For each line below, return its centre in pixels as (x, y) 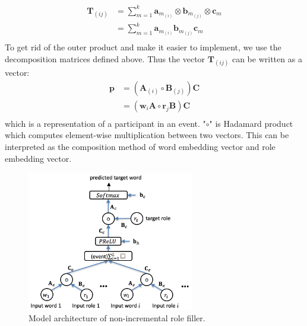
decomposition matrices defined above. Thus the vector (105, 58)
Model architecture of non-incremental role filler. (117, 318)
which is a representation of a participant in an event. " (105, 123)
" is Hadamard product (251, 123)
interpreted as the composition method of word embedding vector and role (140, 146)
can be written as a (267, 58)
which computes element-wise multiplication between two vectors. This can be (147, 135)
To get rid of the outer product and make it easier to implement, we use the (143, 47)
